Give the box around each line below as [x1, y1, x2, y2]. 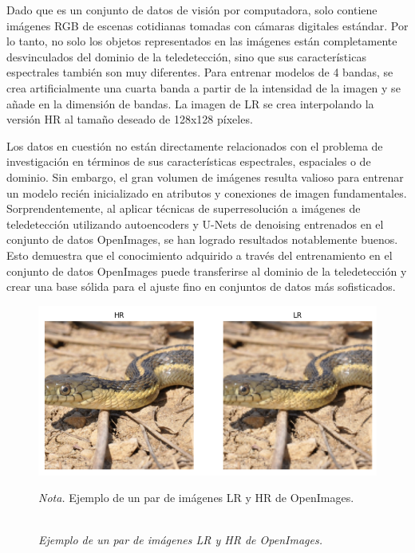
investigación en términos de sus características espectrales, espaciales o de [6, 153, 371, 170]
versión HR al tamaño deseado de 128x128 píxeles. [6, 111, 253, 127]
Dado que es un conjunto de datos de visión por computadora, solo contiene [6, 2, 377, 18]
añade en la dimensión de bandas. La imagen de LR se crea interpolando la [6, 95, 374, 112]
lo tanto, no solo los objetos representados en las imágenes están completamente [6, 33, 397, 49]
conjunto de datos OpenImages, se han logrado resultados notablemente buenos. [6, 231, 398, 248]
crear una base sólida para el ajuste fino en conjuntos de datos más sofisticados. [6, 278, 396, 295]
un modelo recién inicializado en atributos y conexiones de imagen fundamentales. [6, 184, 407, 201]
